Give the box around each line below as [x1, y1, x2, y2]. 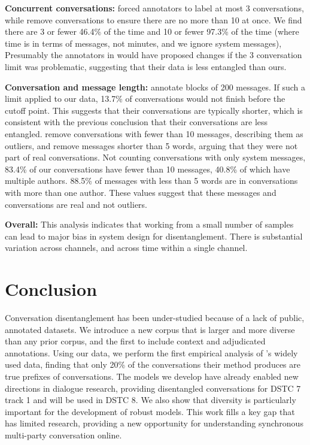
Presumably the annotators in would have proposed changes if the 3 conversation [5, 49, 302, 61]
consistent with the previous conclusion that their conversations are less [5, 116, 268, 128]
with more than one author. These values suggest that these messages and [5, 186, 276, 198]
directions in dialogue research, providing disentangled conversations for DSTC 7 [5, 382, 301, 394]
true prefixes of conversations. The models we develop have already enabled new [5, 370, 299, 382]
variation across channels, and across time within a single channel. [5, 241, 248, 254]
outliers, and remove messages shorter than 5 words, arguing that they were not [5, 139, 298, 152]
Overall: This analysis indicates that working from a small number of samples [5, 218, 294, 231]
